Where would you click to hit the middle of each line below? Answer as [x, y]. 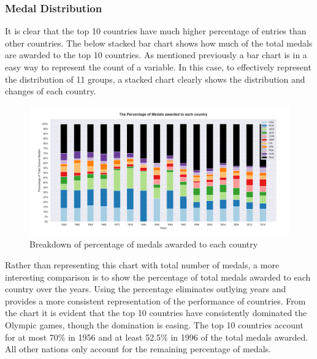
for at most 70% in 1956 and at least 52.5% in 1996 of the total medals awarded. [157, 337]
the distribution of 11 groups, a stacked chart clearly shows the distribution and [155, 79]
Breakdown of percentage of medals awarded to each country [144, 244]
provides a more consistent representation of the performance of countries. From [155, 300]
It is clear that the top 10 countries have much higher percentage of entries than [156, 31]
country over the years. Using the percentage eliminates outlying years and [146, 289]
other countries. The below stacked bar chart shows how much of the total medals [159, 43]
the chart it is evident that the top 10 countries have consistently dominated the [156, 313]
